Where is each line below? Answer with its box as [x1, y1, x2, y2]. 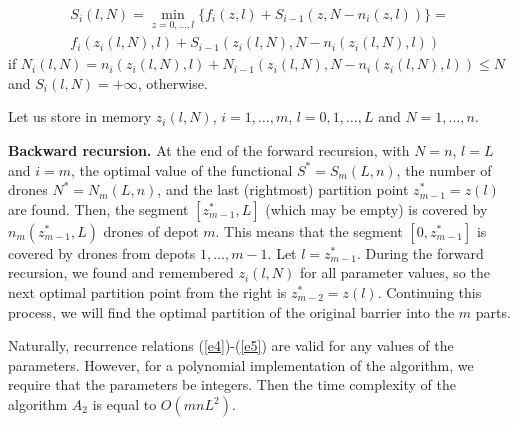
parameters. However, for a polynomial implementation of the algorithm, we [8, 354, 474, 375]
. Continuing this [377, 282, 482, 303]
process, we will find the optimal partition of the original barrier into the [8, 301, 455, 322]
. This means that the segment [215, 220, 403, 241]
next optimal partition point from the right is [8, 282, 287, 303]
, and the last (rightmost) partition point [157, 179, 409, 200]
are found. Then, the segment [8, 198, 189, 219]
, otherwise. [137, 72, 208, 93]
